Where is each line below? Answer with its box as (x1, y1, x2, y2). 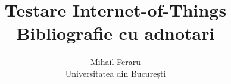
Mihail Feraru (90, 55, 141, 68)
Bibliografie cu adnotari (16, 21, 215, 45)
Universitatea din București (65, 67, 166, 79)
